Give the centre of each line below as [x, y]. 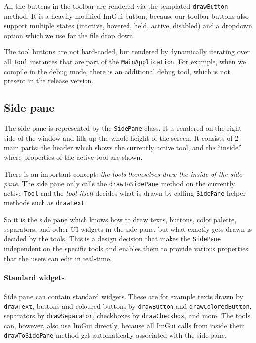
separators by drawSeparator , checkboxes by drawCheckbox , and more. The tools [127, 316]
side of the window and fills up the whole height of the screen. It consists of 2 [121, 137]
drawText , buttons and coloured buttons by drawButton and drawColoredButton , [128, 306]
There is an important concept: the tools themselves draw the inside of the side [123, 173]
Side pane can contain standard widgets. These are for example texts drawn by [124, 296]
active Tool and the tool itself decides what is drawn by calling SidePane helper [125, 193]
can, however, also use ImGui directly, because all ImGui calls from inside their [124, 325]
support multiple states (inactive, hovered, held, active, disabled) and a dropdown [128, 25]
